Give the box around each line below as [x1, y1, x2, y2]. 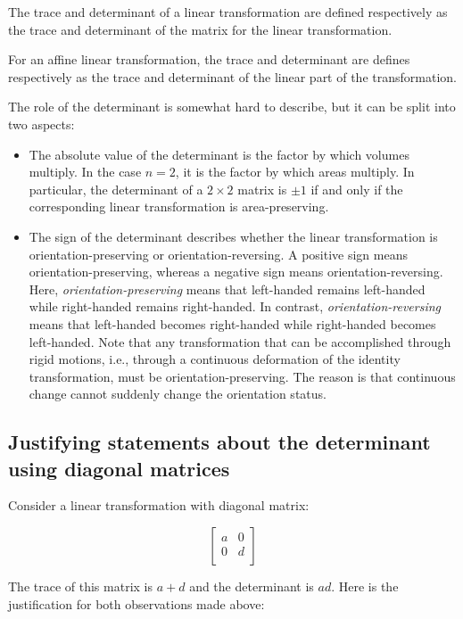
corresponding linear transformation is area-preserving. [29, 197, 329, 216]
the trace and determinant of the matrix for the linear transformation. [8, 20, 393, 38]
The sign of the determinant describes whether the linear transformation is [29, 227, 438, 245]
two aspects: [8, 114, 75, 133]
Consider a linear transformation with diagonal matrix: [8, 496, 310, 515]
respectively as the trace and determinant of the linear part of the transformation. [8, 67, 457, 86]
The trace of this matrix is [8, 577, 153, 596]
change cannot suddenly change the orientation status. [29, 384, 327, 403]
